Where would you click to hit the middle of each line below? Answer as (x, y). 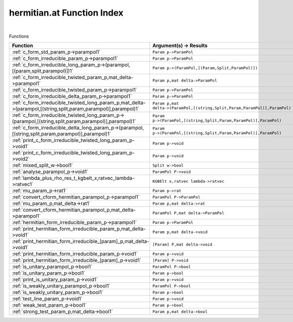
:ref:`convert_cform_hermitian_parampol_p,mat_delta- (74, 210)
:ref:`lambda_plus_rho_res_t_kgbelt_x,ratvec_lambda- (73, 178)
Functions (19, 36)
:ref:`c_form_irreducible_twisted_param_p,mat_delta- (73, 77)
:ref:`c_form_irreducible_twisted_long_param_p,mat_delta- (79, 103)
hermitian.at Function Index (66, 13)
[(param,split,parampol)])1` (43, 71)
